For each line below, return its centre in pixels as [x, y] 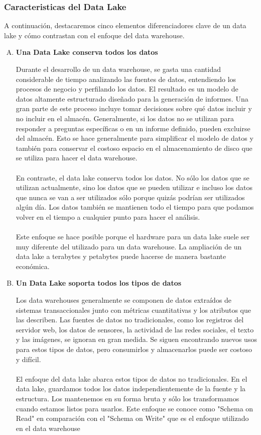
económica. [33, 266]
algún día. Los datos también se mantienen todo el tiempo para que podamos [135, 207]
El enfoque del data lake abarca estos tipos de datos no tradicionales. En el [132, 378]
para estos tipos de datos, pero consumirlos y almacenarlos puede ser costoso [134, 349]
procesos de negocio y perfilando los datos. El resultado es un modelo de [127, 89]
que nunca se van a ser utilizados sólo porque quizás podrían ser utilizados [130, 197]
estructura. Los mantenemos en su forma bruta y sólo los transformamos [127, 398]
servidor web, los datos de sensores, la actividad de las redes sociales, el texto [135, 329]
